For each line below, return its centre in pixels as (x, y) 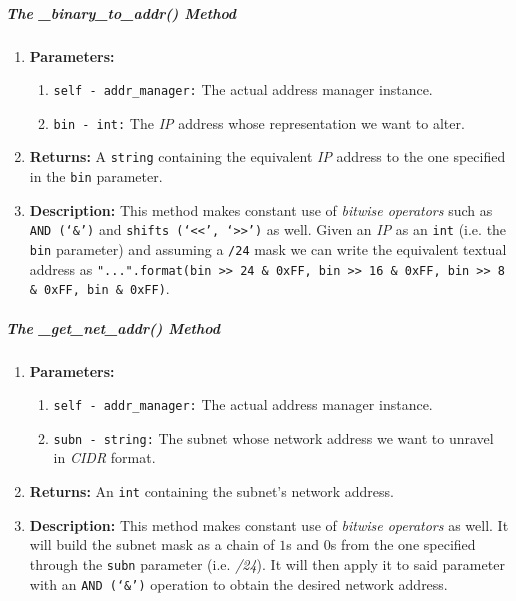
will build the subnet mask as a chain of (152, 544)
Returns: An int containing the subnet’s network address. (211, 491)
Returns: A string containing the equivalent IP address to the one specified (267, 156)
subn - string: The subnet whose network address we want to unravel (273, 437)
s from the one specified (403, 544)
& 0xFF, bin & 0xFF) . (99, 288)
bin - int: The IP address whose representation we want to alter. (259, 122)
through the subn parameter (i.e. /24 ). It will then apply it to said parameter (267, 563)
